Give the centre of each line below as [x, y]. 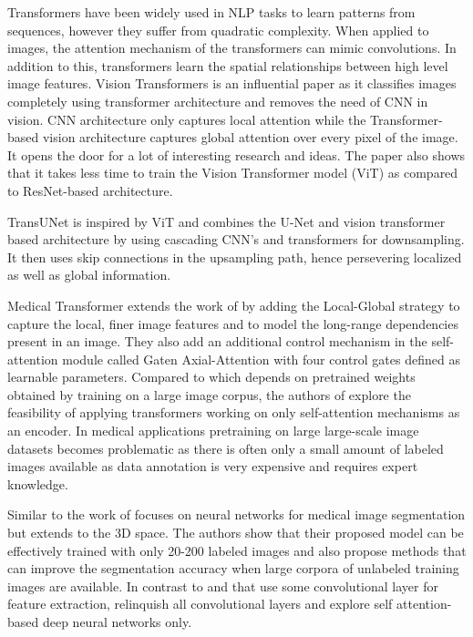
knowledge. [38, 483]
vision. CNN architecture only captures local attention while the [187, 119]
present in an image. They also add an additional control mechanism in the [217, 341]
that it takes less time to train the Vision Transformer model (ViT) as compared [233, 173]
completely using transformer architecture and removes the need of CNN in [218, 101]
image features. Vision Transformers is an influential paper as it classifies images [232, 83]
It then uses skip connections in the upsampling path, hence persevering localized [235, 257]
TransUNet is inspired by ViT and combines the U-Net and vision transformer [226, 221]
